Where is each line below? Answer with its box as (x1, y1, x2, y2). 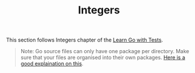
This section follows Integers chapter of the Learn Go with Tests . (6, 36, 163, 44)
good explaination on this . (20, 60, 84, 67)
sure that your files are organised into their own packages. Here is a (20, 54, 186, 61)
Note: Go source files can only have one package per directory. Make (20, 48, 190, 55)
